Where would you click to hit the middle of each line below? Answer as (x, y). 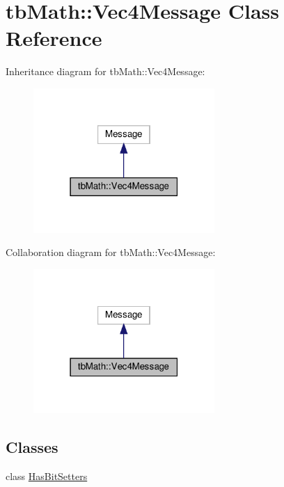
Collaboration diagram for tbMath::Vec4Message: (111, 252)
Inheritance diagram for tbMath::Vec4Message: (105, 71)
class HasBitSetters (47, 476)
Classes (32, 447)
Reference (54, 38)
